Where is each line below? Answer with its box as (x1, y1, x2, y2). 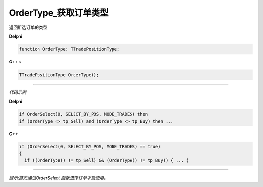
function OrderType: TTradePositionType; (19, 46, 120, 52)
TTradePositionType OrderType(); (19, 72, 99, 78)
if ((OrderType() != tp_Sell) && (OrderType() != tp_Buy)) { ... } (24, 158, 189, 163)
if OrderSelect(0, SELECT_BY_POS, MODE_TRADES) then (19, 111, 148, 117)
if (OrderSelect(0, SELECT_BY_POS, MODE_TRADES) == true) (19, 144, 161, 149)
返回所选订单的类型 (9, 24, 48, 30)
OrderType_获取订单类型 (9, 7, 109, 18)
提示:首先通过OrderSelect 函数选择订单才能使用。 (9, 175, 108, 181)
